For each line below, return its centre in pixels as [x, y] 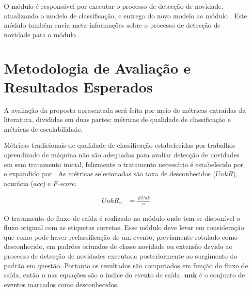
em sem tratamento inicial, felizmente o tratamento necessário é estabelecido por [124, 164]
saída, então [22, 275]
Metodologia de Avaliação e [97, 68]
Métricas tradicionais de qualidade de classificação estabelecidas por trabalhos [120, 145]
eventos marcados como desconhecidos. [62, 284]
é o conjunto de [222, 275]
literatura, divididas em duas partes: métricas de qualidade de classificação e [118, 119]
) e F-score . [60, 183]
